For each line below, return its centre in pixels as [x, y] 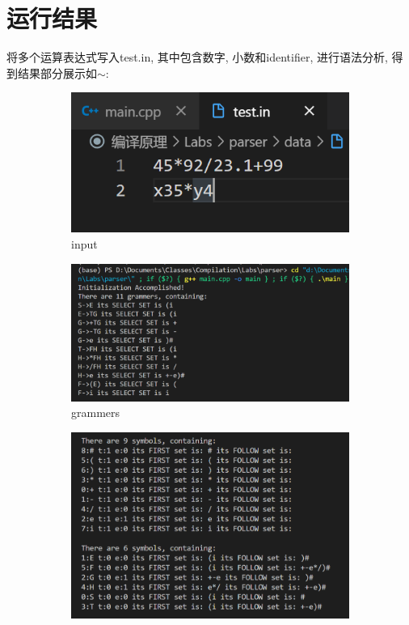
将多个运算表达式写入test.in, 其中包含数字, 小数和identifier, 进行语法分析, [197, 57]
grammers [96, 412]
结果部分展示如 [57, 72]
